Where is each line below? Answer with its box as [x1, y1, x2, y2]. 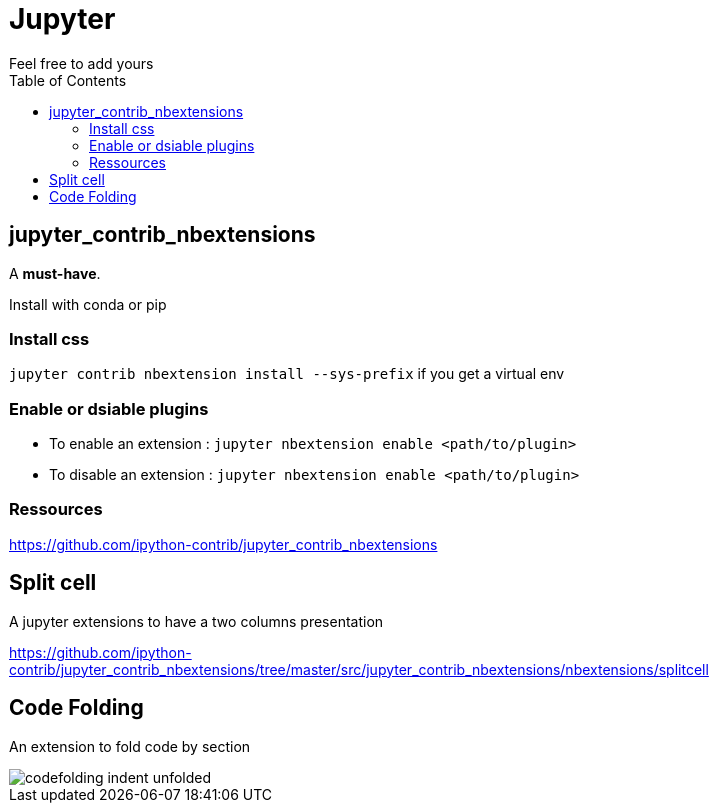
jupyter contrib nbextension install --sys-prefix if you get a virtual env [9, 365, 565, 383]
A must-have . [9, 264, 101, 282]
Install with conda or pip [9, 295, 167, 313]
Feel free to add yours [9, 54, 154, 72]
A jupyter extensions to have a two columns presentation [9, 612, 384, 630]
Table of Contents [9, 71, 127, 89]
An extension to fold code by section [9, 737, 251, 755]
